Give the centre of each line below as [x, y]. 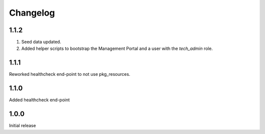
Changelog [32, 13]
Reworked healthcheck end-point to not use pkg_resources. [70, 74]
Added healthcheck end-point [40, 100]
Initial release [23, 126]
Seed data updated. [41, 42]
